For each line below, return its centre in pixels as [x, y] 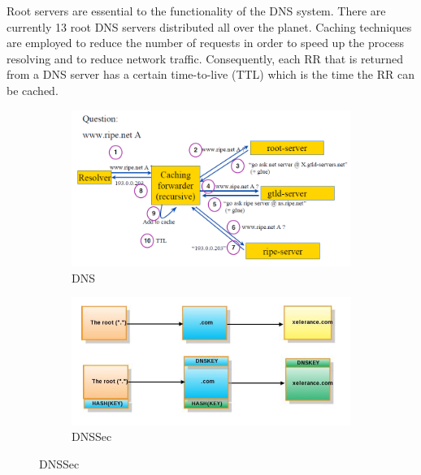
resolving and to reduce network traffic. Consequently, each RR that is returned [205, 58]
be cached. [33, 90]
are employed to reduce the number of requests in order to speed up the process [206, 43]
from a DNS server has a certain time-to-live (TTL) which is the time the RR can [210, 74]
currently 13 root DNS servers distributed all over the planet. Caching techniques [209, 26]
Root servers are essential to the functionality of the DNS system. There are [196, 11]
